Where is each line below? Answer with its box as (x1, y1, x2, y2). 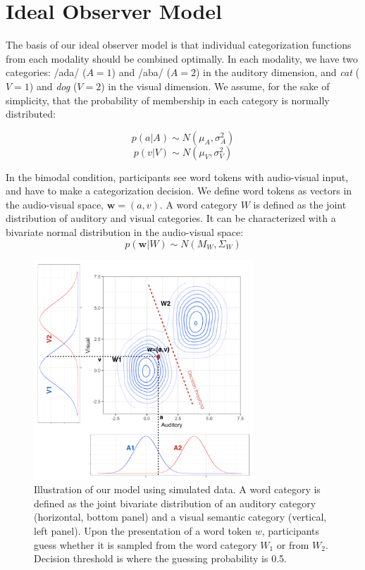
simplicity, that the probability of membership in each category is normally (6, 92, 330, 107)
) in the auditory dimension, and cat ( (195, 65, 359, 80)
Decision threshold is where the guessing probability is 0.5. (34, 551, 287, 566)
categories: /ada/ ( (6, 65, 87, 80)
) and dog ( (29, 78, 78, 93)
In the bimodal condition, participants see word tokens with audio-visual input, (6, 169, 349, 184)
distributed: (6, 106, 56, 121)
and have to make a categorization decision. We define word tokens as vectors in (6, 183, 352, 198)
